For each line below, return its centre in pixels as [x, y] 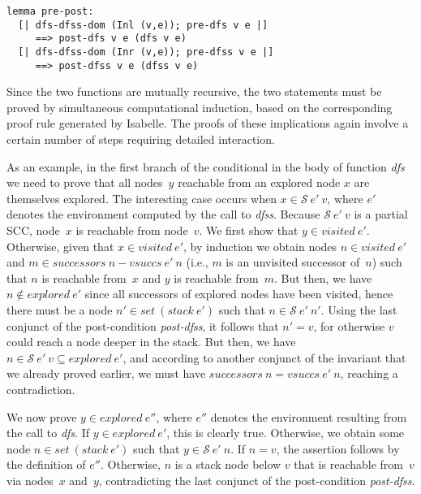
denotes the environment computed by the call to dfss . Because [163, 214]
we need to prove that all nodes [85, 182]
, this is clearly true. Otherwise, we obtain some [286, 433]
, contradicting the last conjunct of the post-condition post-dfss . [257, 480]
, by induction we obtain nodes [260, 246]
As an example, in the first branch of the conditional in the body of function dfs [206, 166]
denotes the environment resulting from [309, 416]
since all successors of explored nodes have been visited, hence [239, 294]
